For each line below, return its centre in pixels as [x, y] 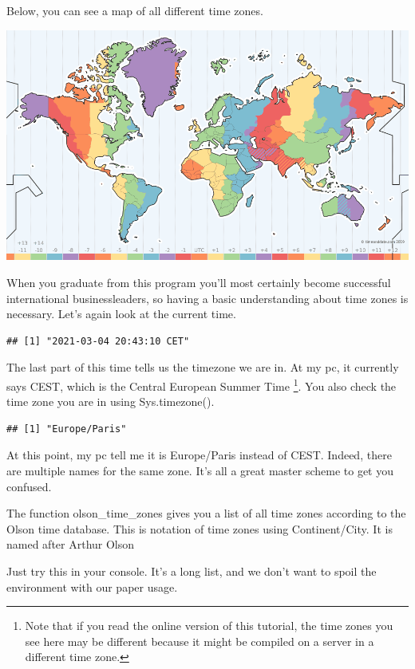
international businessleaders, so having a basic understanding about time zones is [207, 298]
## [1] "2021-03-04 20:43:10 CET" [98, 341]
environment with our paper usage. [92, 586]
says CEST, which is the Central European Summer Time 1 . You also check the [202, 384]
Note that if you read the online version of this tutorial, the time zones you [209, 626]
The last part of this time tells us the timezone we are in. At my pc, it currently [203, 367]
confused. [29, 486]
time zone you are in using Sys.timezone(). [111, 401]
